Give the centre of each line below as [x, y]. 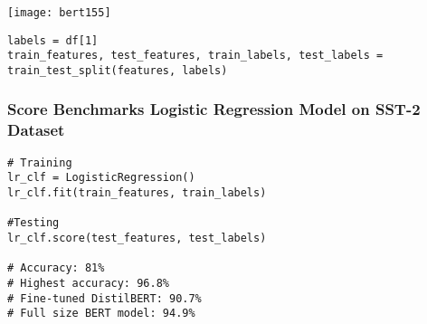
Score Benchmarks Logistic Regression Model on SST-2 [214, 109]
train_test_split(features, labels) [118, 70]
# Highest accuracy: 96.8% [88, 283]
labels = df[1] [53, 40]
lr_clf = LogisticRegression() [101, 178]
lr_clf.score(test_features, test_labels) [137, 238]
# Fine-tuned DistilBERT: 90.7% [104, 298]
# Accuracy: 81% [56, 268]
